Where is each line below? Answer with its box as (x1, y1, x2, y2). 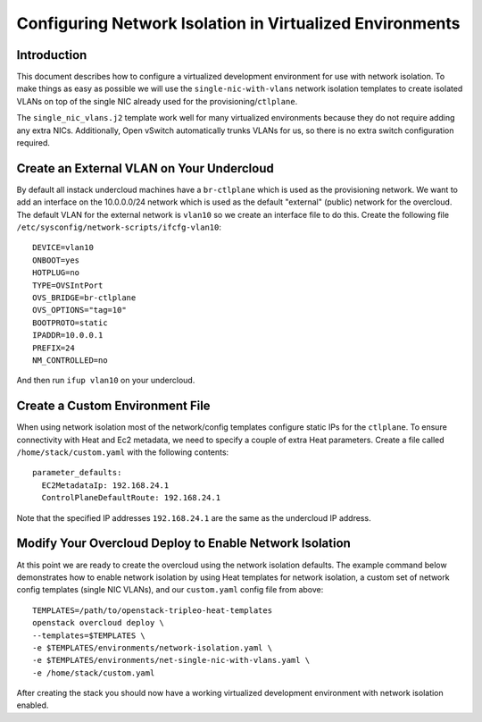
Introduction (16, 47, 87, 63)
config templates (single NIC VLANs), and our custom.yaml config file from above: (16, 584, 324, 595)
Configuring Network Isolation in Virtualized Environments (16, 13, 461, 33)
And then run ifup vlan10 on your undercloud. (16, 375, 195, 386)
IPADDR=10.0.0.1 (32, 331, 104, 340)
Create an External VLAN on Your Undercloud (16, 161, 274, 176)
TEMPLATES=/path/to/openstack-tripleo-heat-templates (32, 605, 272, 616)
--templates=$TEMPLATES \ (32, 630, 146, 641)
